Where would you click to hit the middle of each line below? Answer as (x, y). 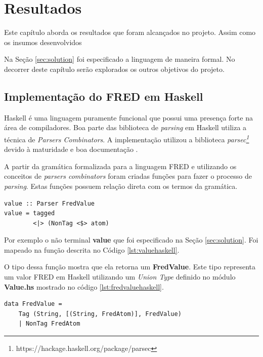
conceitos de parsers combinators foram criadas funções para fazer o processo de (128, 176)
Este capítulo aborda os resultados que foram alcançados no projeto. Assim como (130, 32)
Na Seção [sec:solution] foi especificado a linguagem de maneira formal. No (120, 59)
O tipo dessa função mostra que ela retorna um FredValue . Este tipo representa (130, 267)
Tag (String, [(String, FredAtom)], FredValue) (100, 314)
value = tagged (30, 213)
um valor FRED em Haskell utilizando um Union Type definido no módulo (120, 277)
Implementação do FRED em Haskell (104, 96)
